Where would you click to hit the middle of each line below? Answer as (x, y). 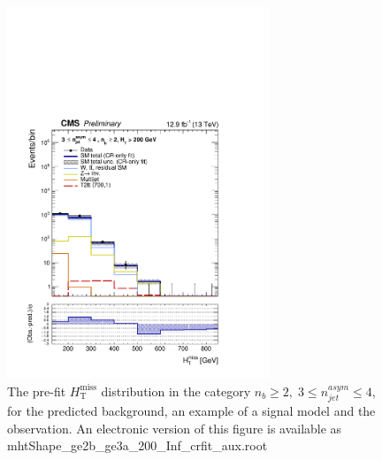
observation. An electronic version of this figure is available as (175, 428)
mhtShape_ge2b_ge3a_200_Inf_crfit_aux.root (138, 445)
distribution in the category (176, 391)
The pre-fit (37, 391)
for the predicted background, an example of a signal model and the (191, 410)
